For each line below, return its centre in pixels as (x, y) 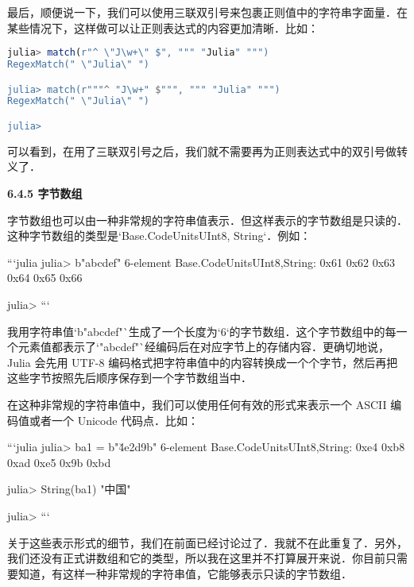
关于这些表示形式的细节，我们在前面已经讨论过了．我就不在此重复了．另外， (207, 542)
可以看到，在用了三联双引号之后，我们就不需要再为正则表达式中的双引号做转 (207, 151)
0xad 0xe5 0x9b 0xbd (59, 462)
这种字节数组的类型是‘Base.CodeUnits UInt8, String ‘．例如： (159, 236)
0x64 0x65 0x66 (45, 278)
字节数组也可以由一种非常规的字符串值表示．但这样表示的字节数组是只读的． (207, 220)
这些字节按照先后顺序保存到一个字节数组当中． (130, 378)
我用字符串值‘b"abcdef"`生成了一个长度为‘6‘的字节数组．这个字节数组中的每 (202, 331)
